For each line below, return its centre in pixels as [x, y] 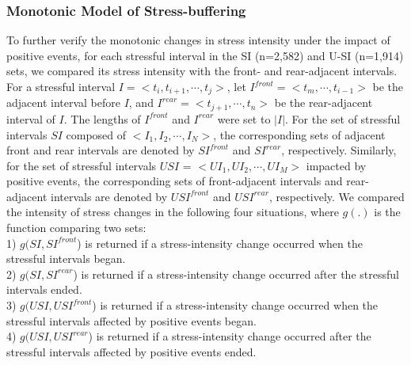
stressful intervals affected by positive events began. [131, 320]
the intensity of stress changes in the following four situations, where [173, 212]
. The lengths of [102, 118]
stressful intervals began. [66, 259]
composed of [96, 134]
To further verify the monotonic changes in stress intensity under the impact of [198, 40]
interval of [31, 118]
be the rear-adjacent [323, 103]
